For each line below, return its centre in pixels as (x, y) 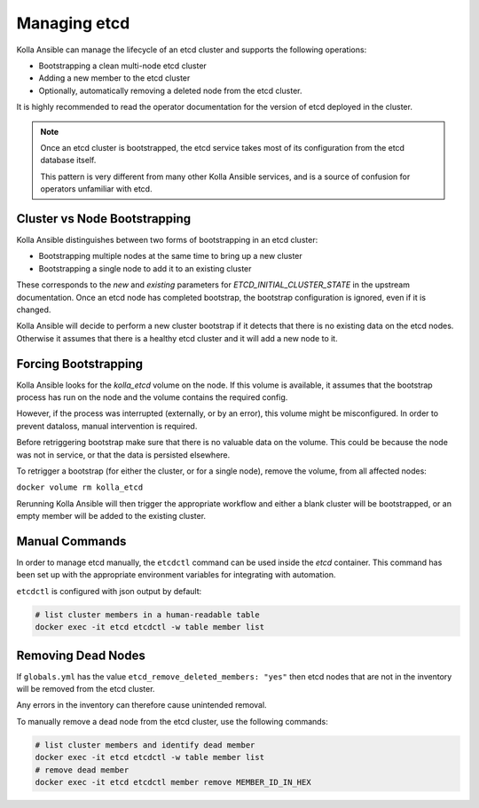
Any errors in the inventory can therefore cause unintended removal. (141, 705)
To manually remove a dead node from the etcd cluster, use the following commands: (172, 721)
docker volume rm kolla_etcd (80, 487)
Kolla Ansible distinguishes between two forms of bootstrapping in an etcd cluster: (167, 239)
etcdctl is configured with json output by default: (109, 591)
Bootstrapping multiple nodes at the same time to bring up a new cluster (171, 256)
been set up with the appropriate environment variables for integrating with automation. (176, 575)
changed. (34, 310)
